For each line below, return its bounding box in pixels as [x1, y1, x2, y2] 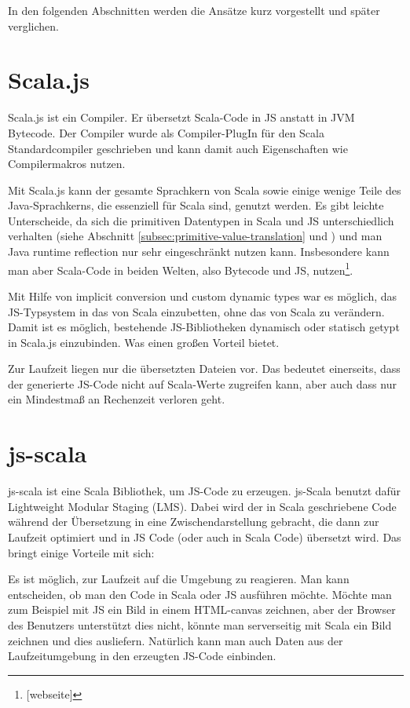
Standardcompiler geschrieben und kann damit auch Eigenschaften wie [8, 140, 348, 156]
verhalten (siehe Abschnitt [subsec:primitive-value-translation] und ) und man [8, 228, 383, 244]
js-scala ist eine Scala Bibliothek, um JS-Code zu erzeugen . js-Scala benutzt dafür [8, 483, 401, 499]
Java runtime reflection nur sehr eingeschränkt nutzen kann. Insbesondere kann [8, 243, 390, 260]
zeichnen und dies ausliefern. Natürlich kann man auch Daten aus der [8, 632, 343, 648]
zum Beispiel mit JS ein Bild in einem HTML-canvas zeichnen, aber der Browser [8, 601, 396, 618]
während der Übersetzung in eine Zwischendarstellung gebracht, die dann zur [8, 513, 379, 530]
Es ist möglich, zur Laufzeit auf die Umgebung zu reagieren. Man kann [8, 571, 350, 587]
